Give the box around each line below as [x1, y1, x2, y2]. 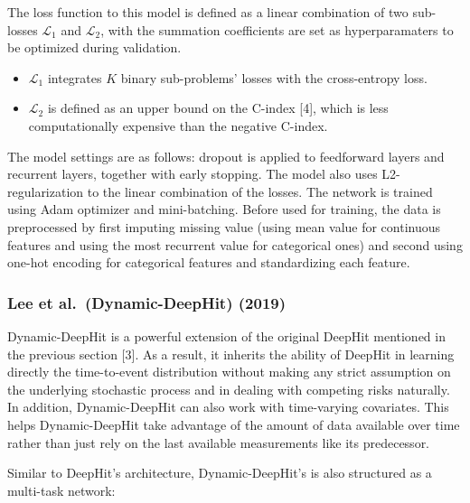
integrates [47, 68, 102, 87]
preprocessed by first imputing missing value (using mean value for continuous [7, 217, 441, 236]
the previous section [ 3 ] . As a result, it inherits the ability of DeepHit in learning [7, 344, 455, 363]
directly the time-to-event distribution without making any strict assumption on [7, 362, 451, 381]
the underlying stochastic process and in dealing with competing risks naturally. [7, 379, 450, 398]
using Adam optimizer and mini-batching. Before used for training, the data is [7, 200, 441, 219]
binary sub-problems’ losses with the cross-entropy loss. [120, 68, 428, 87]
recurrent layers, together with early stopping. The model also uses [7, 164, 378, 183]
